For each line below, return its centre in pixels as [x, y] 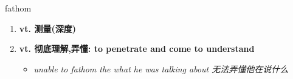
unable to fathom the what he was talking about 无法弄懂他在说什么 [161, 68]
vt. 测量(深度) [47, 28]
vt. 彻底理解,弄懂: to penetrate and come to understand [137, 49]
